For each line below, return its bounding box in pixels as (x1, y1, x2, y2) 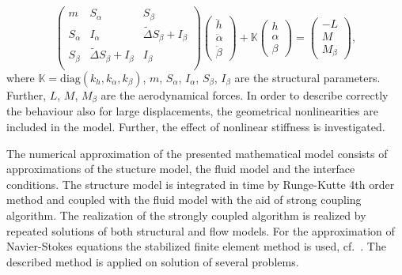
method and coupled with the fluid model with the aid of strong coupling (6, 191, 362, 208)
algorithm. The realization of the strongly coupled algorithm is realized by (6, 207, 366, 224)
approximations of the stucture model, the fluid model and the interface (6, 160, 355, 177)
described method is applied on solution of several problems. (6, 253, 299, 269)
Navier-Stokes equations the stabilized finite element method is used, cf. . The (6, 238, 386, 254)
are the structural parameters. (234, 70, 381, 85)
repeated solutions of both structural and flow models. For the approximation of (6, 222, 395, 239)
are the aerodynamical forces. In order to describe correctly (100, 87, 389, 103)
